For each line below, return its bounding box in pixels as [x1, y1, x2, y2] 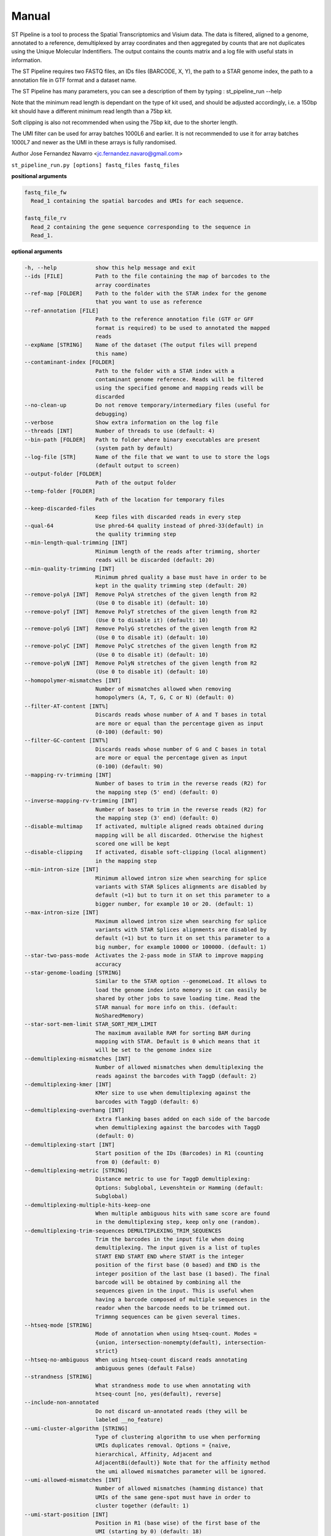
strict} [95, 1347, 119, 1355]
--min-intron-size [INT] [24, 866, 99, 873]
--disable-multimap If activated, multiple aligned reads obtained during [24, 823, 264, 830]
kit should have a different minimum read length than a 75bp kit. [11, 108, 173, 115]
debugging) [95, 410, 128, 417]
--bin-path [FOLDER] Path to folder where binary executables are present [24, 436, 261, 443]
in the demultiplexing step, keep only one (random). [95, 1218, 261, 1226]
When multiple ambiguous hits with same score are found [95, 1210, 270, 1217]
